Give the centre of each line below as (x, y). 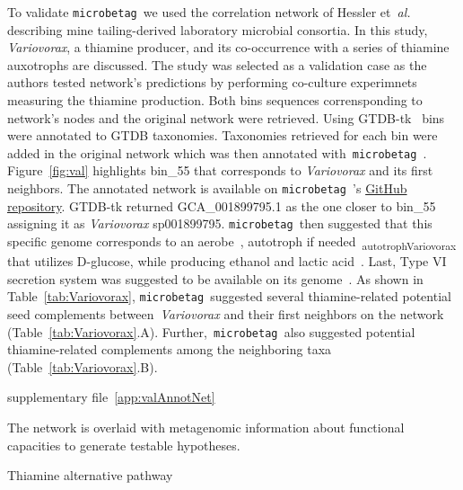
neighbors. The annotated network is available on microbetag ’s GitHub (207, 188)
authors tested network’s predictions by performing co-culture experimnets (212, 82)
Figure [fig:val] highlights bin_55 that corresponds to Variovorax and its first (220, 170)
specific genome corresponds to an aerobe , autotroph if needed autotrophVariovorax (232, 242)
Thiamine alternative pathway (90, 475)
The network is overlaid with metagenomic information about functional (206, 427)
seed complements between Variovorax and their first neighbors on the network (226, 313)
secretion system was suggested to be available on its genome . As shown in (215, 278)
